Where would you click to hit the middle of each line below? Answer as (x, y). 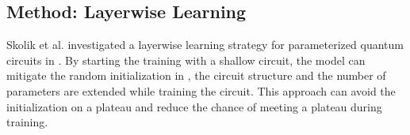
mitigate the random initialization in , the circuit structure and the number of (196, 75)
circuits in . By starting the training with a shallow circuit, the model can (186, 60)
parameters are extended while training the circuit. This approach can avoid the (201, 90)
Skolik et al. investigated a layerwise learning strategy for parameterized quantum (205, 45)
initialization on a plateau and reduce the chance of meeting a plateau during (194, 106)
